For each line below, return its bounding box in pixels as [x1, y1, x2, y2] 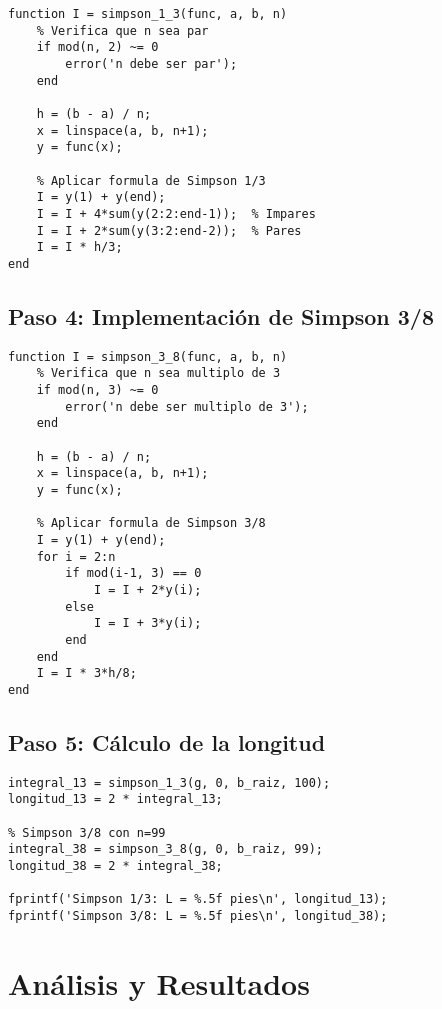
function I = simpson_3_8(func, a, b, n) [8, 349, 288, 364]
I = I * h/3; [36, 240, 123, 255]
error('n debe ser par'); [65, 56, 238, 71]
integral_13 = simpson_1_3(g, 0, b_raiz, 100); [8, 775, 331, 790]
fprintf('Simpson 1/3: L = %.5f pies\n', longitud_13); [8, 892, 388, 907]
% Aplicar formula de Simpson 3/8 [36, 516, 266, 531]
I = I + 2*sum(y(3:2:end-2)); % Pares [36, 223, 302, 238]
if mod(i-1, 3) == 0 [65, 566, 202, 581]
